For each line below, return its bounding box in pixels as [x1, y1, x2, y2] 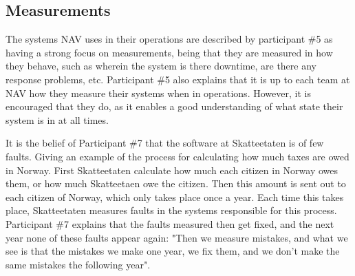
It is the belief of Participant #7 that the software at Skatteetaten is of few [6, 136, 324, 150]
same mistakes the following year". [6, 257, 151, 271]
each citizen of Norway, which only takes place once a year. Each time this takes [6, 189, 344, 204]
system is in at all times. [6, 112, 109, 127]
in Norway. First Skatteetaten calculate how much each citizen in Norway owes [6, 162, 338, 177]
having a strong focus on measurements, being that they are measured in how [6, 45, 333, 59]
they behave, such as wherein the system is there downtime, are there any [6, 59, 316, 73]
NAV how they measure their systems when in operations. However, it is [6, 85, 311, 100]
